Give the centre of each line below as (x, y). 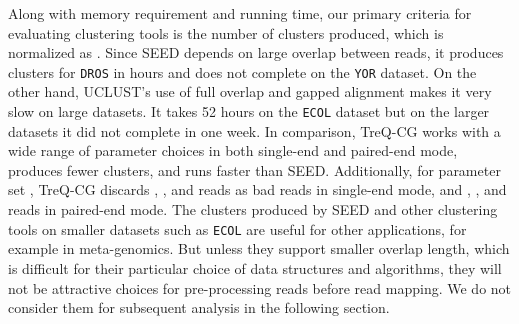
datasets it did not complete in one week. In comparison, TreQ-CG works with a (254, 130)
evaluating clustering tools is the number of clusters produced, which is (226, 32)
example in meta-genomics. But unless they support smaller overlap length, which (259, 248)
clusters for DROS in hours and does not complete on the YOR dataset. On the (242, 71)
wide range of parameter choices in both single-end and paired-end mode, (233, 150)
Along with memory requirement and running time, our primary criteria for (240, 13)
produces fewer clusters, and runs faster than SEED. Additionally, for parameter (254, 169)
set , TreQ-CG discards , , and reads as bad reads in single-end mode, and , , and (257, 189)
